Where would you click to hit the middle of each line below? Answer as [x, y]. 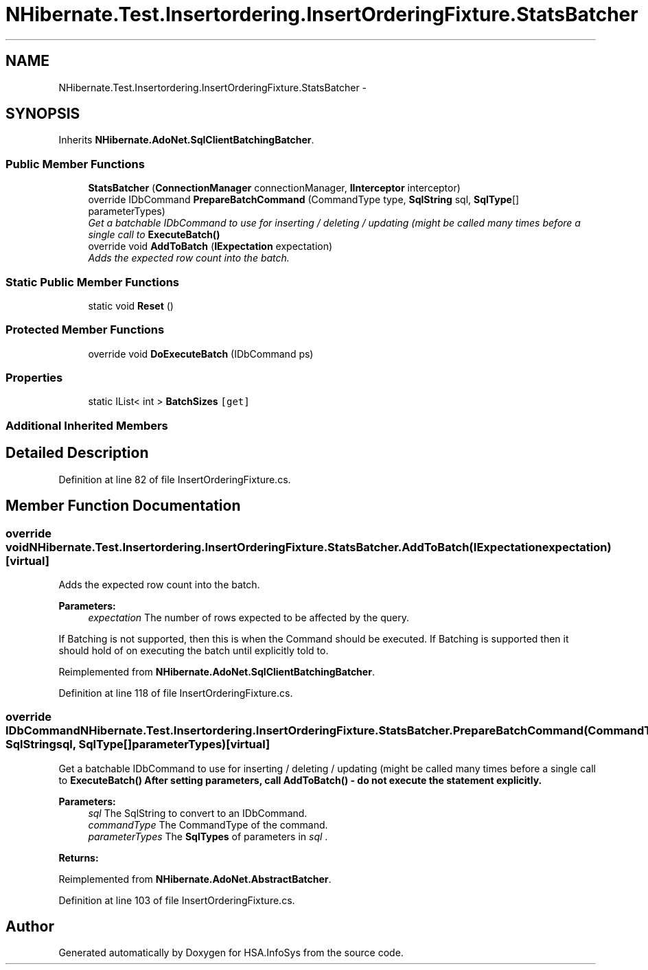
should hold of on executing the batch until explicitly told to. [194, 650]
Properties [34, 378]
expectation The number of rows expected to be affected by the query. [248, 617]
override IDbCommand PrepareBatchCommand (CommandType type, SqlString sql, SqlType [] [304, 200]
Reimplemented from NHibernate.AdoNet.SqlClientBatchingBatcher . [217, 671]
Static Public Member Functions [93, 282]
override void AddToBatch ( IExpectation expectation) [210, 246]
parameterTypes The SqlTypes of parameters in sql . [208, 836]
